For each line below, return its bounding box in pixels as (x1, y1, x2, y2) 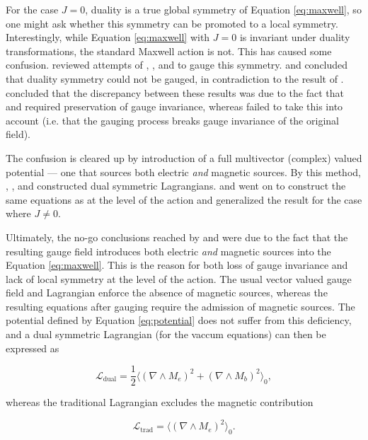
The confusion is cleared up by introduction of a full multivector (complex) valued (6, 150, 362, 165)
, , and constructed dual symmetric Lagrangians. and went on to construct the (6, 178, 346, 193)
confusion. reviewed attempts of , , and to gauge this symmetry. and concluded (6, 57, 348, 72)
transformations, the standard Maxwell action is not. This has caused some (6, 43, 332, 58)
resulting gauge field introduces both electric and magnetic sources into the (6, 243, 331, 258)
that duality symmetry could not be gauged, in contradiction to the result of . (6, 71, 344, 86)
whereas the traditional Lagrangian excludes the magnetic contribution (6, 395, 314, 410)
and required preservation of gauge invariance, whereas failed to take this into (6, 99, 343, 114)
